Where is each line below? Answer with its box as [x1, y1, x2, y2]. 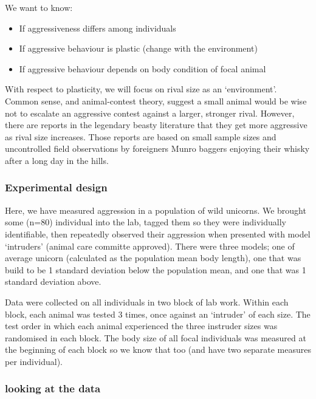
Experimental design [5, 180, 108, 195]
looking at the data [5, 381, 101, 396]
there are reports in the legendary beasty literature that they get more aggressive [5, 118, 307, 131]
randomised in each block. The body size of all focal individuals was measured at [5, 331, 306, 344]
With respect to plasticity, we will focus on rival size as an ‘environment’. [5, 83, 277, 95]
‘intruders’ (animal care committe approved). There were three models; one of [5, 239, 295, 252]
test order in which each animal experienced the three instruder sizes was [5, 319, 278, 332]
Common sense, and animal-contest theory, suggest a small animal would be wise [5, 94, 307, 107]
